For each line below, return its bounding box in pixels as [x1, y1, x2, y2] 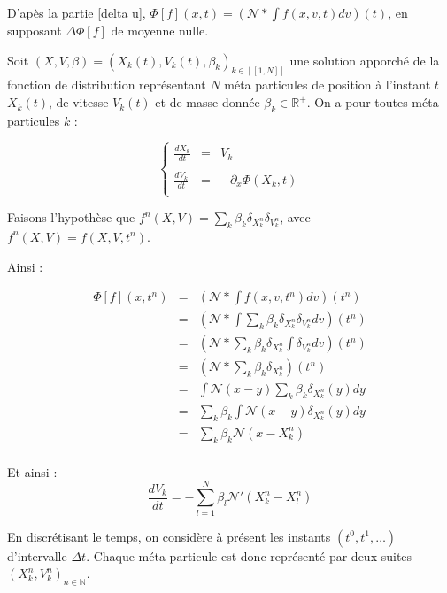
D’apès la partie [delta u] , [7, 4, 146, 21]
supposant [7, 21, 62, 39]
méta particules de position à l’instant [224, 75, 431, 94]
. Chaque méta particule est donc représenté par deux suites [86, 546, 412, 565]
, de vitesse [49, 93, 109, 112]
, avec [280, 208, 311, 227]
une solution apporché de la [289, 50, 440, 69]
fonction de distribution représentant [7, 75, 206, 94]
